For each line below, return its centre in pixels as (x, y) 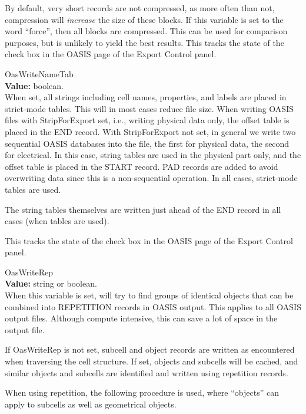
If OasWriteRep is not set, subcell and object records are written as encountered (150, 349)
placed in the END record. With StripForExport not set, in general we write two (150, 131)
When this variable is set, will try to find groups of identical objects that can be (149, 295)
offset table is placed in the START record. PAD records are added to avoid (142, 166)
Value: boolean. (34, 85)
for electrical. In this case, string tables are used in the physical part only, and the (153, 155)
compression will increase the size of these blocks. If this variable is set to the (144, 19)
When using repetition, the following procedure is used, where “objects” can (142, 392)
